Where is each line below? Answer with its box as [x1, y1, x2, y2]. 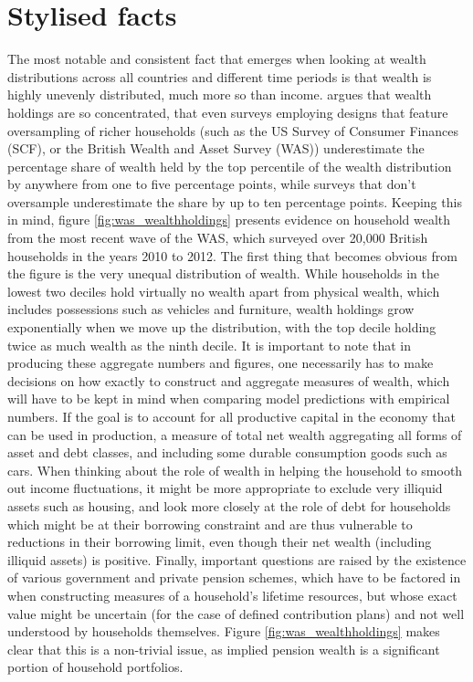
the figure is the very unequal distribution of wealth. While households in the [7, 264, 439, 283]
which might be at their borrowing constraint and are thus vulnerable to [7, 514, 413, 533]
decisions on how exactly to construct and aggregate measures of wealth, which [7, 371, 450, 390]
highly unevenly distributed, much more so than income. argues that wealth [7, 85, 432, 104]
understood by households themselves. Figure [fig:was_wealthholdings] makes [7, 622, 440, 641]
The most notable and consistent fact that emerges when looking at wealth [7, 49, 426, 68]
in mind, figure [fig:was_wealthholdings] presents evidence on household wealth [7, 210, 451, 229]
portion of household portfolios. [7, 657, 184, 677]
